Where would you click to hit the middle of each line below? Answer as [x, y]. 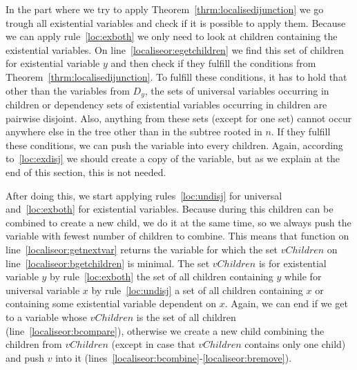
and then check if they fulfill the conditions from [213, 63]
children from [34, 344]
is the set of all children [186, 317]
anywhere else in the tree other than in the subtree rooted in [134, 132]
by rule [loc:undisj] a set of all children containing [197, 290]
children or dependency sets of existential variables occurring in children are [166, 105]
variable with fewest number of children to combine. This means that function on [177, 236]
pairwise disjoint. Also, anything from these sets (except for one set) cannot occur [179, 118]
